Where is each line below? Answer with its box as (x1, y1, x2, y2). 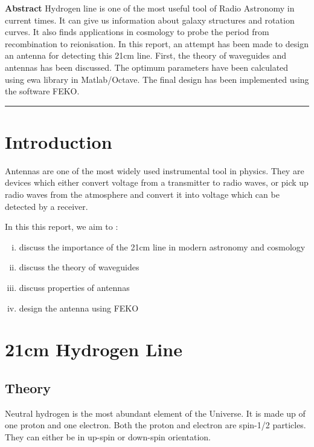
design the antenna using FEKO (19, 301, 139, 314)
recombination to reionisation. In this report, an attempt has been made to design (5, 37, 309, 50)
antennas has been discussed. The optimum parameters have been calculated (5, 60, 289, 73)
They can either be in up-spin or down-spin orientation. (5, 430, 211, 443)
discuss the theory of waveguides (19, 261, 139, 273)
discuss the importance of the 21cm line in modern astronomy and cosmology (19, 240, 306, 253)
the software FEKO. (5, 85, 80, 97)
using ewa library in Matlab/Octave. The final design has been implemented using (5, 73, 309, 85)
